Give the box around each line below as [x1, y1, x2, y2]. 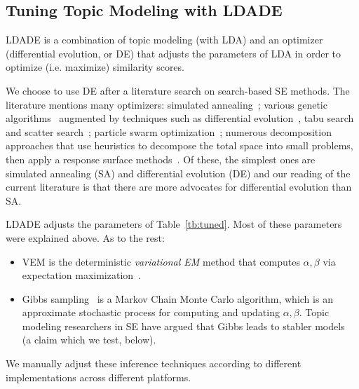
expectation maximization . [22, 268, 141, 282]
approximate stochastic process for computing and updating [22, 305, 280, 320]
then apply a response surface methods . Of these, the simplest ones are [6, 151, 316, 166]
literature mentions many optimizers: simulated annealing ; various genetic [6, 97, 327, 111]
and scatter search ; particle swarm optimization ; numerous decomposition [6, 124, 332, 139]
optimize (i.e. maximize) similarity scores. [6, 60, 184, 74]
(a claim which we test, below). [22, 332, 156, 347]
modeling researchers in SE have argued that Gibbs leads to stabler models [22, 318, 345, 333]
